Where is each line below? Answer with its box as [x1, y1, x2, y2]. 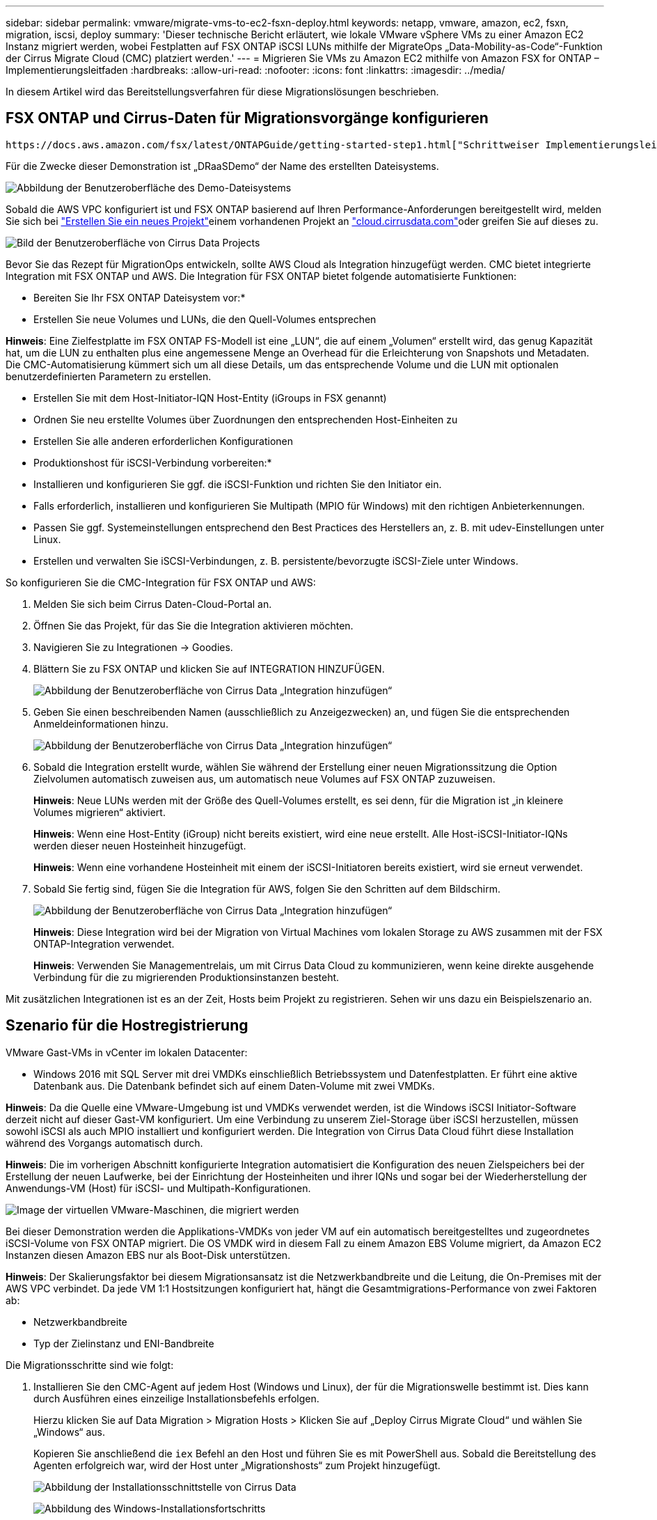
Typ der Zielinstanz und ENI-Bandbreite [33, 1337, 214, 1349]
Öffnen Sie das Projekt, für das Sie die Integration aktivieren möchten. [33, 619, 354, 632]
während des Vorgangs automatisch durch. [6, 1136, 203, 1149]
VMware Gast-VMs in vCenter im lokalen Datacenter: [6, 1046, 248, 1058]
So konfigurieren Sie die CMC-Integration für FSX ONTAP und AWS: [6, 576, 316, 588]
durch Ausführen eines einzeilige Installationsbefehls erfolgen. [33, 1392, 319, 1404]
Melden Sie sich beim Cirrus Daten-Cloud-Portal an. [33, 597, 272, 610]
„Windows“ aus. [33, 1425, 105, 1438]
